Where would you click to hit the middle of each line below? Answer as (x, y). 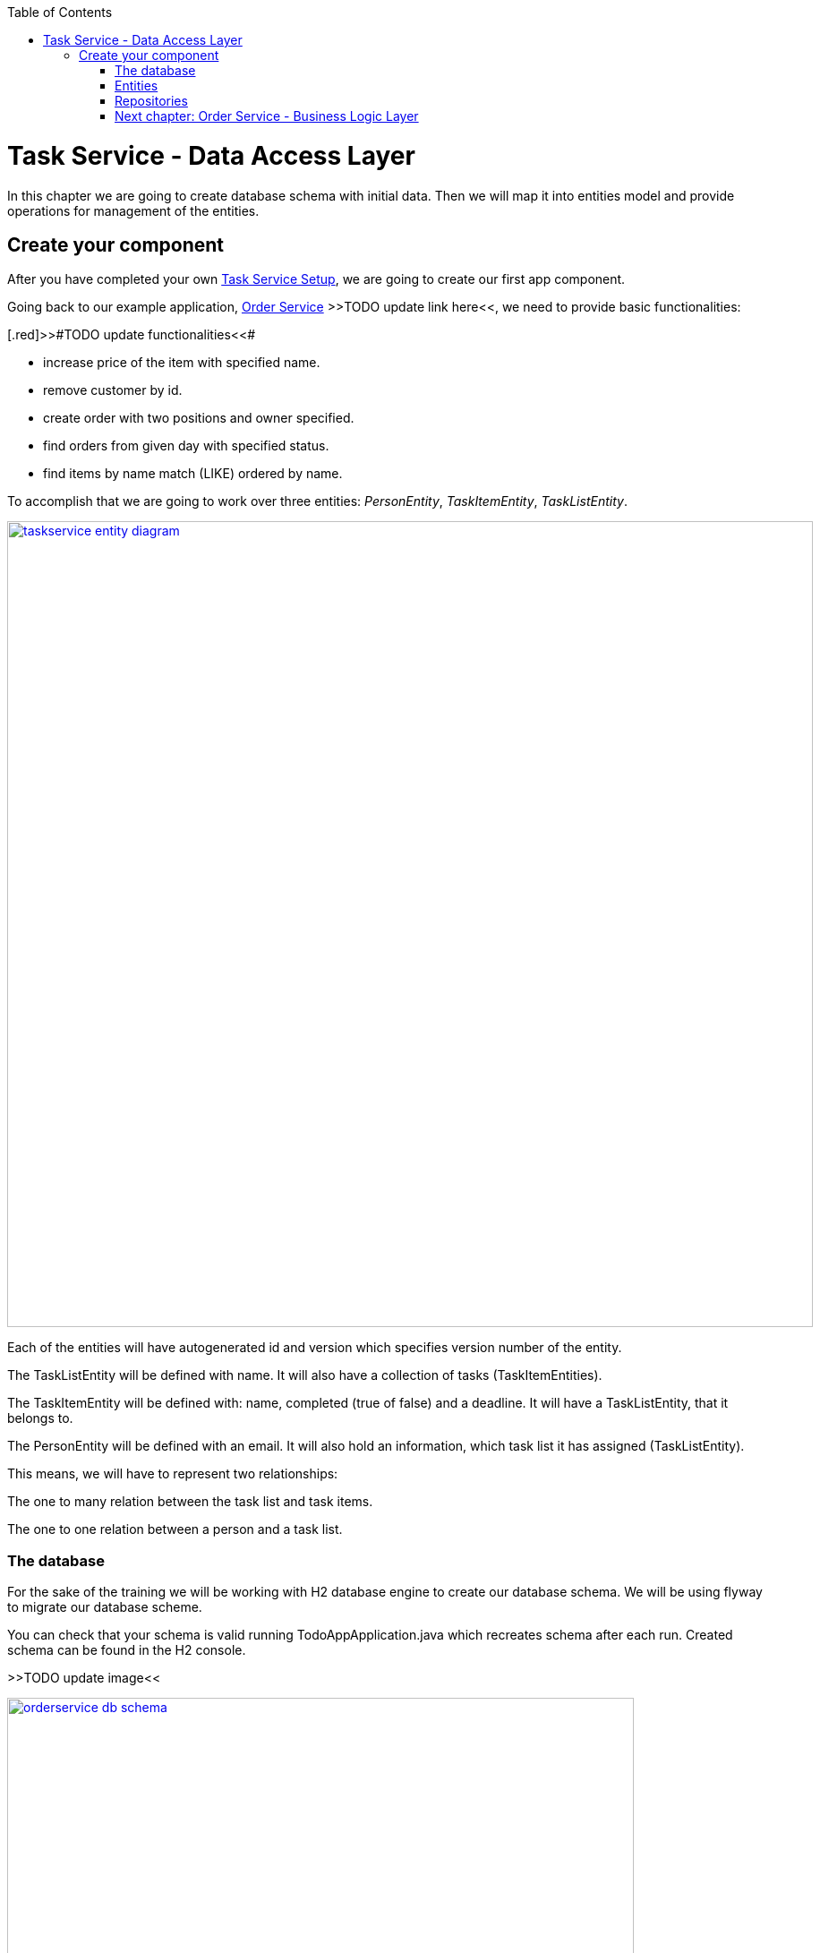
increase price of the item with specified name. (182, 363)
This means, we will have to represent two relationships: (173, 1474)
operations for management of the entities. (133, 210)
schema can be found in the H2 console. (127, 1650)
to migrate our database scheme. (105, 1607)
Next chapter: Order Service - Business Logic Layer (267, 116)
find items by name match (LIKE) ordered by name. (193, 474)
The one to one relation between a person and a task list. (175, 1529)
